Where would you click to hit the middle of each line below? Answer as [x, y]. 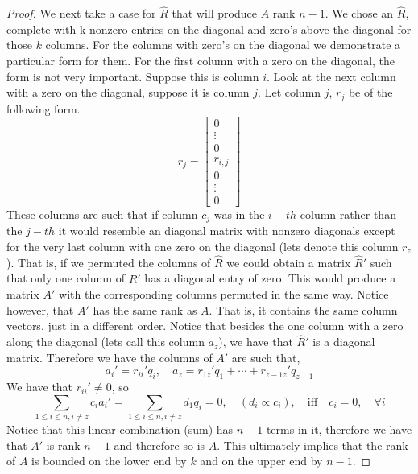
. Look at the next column [331, 76]
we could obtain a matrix [289, 262]
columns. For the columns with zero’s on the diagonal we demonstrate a [223, 45]
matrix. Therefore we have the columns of [110, 357]
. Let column [290, 92]
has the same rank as [145, 309]
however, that [40, 309]
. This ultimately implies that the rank [312, 445]
